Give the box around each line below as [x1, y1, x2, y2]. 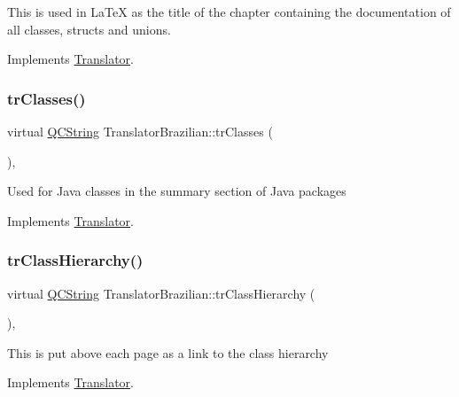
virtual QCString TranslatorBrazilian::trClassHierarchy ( [7, 284, 315, 302]
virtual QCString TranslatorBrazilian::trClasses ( [7, 122, 273, 140]
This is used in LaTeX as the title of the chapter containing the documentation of [7, 3, 451, 20]
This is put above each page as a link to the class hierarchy [7, 343, 329, 362]
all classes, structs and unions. [7, 19, 171, 38]
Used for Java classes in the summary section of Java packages [7, 182, 346, 200]
